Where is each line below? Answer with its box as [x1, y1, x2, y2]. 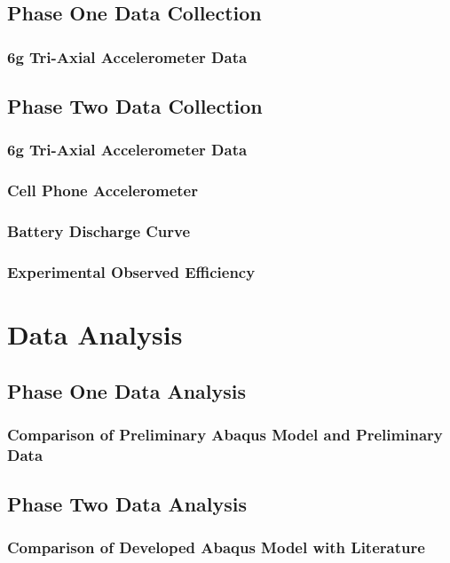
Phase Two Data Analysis [7, 490, 248, 518]
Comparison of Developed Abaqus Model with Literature [7, 536, 425, 559]
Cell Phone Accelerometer [7, 179, 198, 202]
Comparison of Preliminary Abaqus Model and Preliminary [7, 423, 443, 445]
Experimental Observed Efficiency [7, 260, 256, 282]
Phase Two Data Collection [7, 92, 263, 120]
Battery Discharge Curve [7, 220, 191, 242]
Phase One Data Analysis [7, 377, 247, 404]
